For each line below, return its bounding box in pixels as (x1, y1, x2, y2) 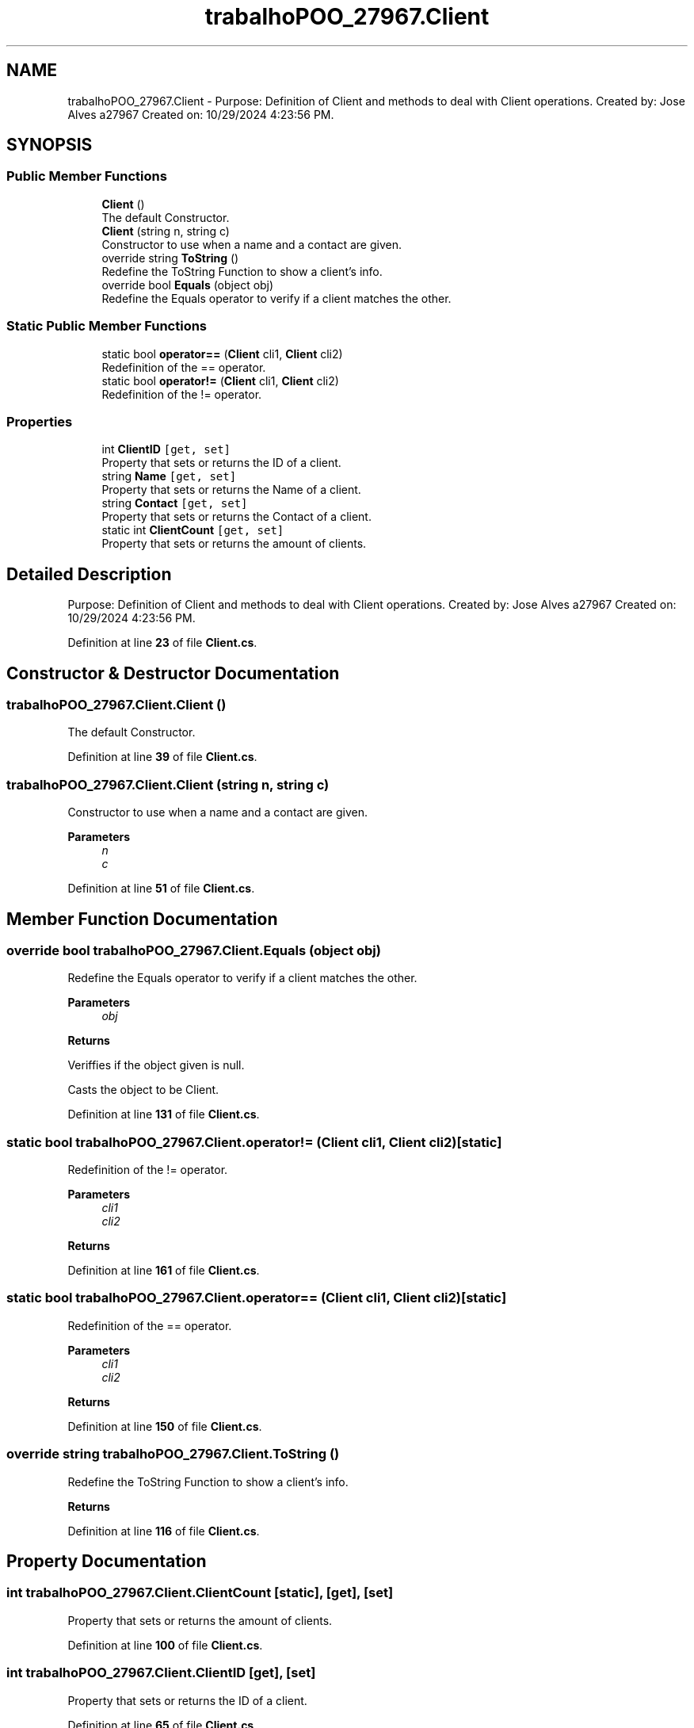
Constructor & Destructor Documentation (6, 663, 340, 683)
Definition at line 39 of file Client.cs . (67, 750, 257, 764)
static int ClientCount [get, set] (101, 523, 284, 537)
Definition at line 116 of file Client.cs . (67, 1523, 260, 1538)
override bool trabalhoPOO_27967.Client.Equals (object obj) (6, 942, 381, 958)
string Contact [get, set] (101, 496, 248, 510)
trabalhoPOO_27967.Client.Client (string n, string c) (6, 776, 330, 793)
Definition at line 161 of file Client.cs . (67, 1264, 260, 1278)
